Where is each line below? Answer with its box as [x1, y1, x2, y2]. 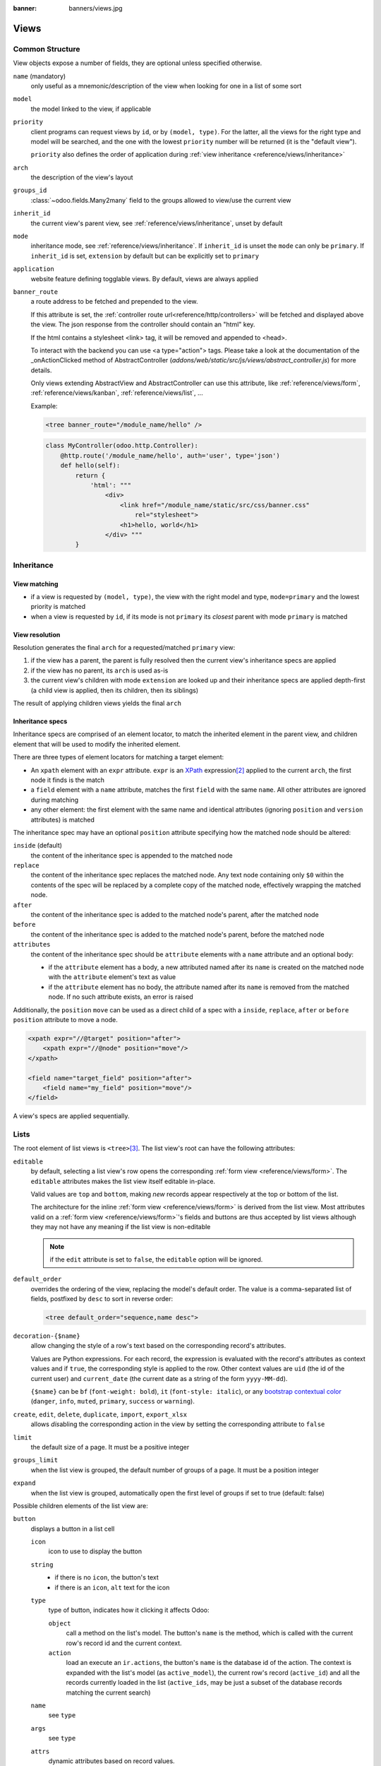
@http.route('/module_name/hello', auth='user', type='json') [60, 451, 280, 459]
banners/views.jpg [68, 4, 123, 12]
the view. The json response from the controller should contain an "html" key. [30, 320, 255, 328]
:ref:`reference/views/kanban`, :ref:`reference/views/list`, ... [30, 389, 204, 397]
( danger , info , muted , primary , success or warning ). [30, 1397, 195, 1406]
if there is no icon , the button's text [54, 1573, 159, 1582]
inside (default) [13, 841, 63, 850]
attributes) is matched [30, 815, 95, 824]
